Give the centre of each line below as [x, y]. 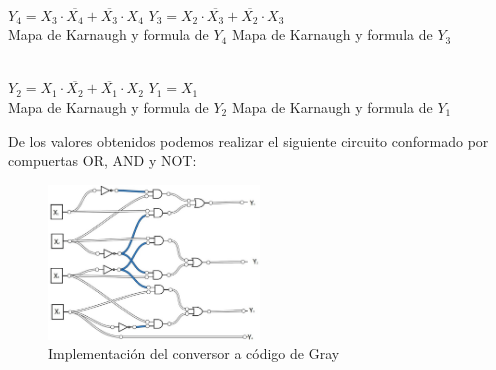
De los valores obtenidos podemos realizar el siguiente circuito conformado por [248, 140]
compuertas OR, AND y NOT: [102, 160]
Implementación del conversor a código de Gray [194, 353]
